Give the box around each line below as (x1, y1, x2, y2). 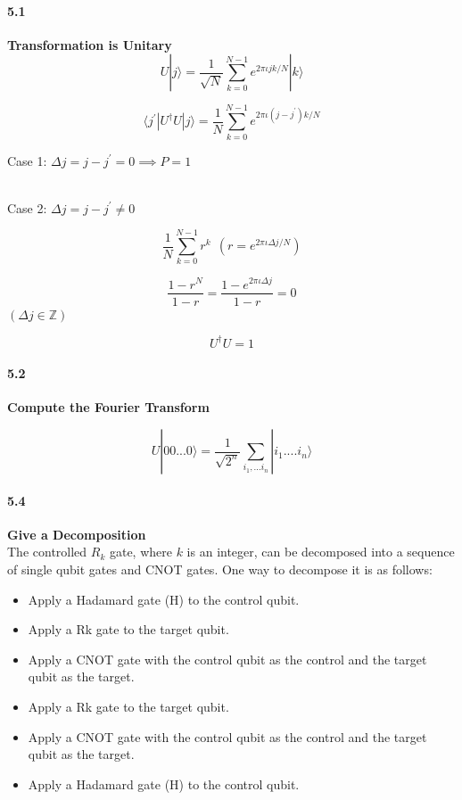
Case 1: (7, 151, 47, 169)
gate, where (109, 542, 172, 561)
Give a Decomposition (7, 524, 146, 543)
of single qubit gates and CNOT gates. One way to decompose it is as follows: (7, 560, 433, 579)
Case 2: (7, 198, 47, 217)
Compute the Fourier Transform (7, 398, 210, 416)
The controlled (7, 542, 87, 561)
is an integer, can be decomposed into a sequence (186, 542, 455, 561)
